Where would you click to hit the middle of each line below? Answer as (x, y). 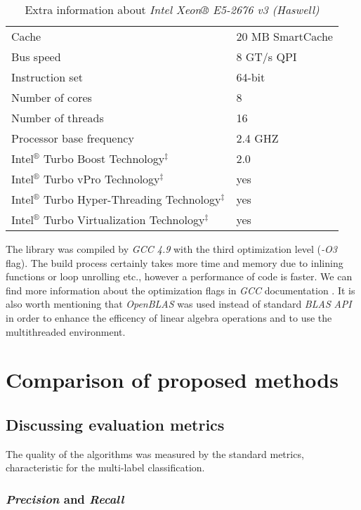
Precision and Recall (65, 498)
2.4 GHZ (257, 138)
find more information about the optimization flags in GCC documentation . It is (180, 290)
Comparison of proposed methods (172, 380)
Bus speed (36, 57)
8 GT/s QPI (267, 57)
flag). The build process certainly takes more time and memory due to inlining (175, 262)
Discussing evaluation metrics (115, 424)
